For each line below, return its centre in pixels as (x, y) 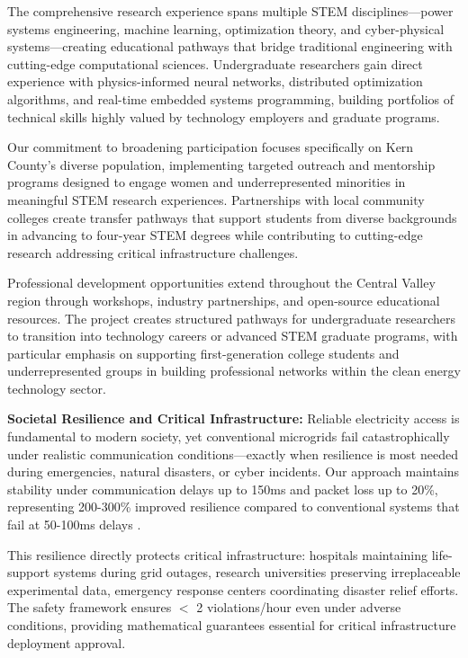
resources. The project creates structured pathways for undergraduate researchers (231, 318)
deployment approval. (67, 642)
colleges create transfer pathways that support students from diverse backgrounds (232, 217)
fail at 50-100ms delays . (74, 525)
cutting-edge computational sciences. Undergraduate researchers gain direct (215, 63)
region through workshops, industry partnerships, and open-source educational (224, 300)
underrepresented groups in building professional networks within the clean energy (234, 371)
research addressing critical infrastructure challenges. (153, 252)
